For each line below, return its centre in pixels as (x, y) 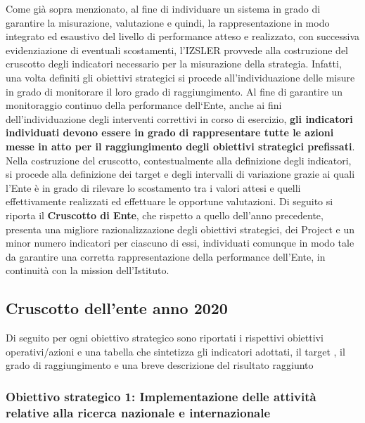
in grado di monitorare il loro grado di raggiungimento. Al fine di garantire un (174, 91)
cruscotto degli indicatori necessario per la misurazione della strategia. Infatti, (174, 64)
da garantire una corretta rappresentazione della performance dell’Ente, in (166, 256)
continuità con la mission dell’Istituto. (88, 270)
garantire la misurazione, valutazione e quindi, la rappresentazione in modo (168, 22)
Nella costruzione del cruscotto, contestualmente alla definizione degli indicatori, (179, 160)
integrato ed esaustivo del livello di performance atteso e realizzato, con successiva (182, 36)
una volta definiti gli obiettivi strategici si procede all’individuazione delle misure (180, 77)
